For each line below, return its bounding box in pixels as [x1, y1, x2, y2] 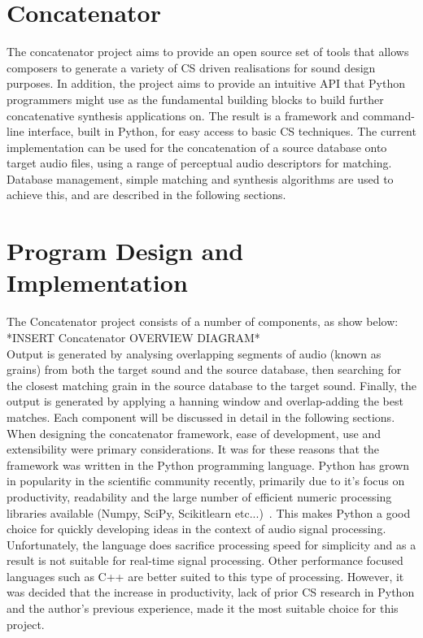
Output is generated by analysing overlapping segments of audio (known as [7, 345, 382, 362]
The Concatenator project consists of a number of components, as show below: [7, 313, 399, 330]
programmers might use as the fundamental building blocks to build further [7, 90, 384, 107]
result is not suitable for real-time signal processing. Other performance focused [7, 552, 403, 569]
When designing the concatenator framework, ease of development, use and [7, 424, 381, 441]
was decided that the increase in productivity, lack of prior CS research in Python [7, 584, 415, 601]
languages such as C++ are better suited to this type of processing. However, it [7, 567, 404, 584]
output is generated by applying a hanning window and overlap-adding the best [7, 393, 403, 410]
